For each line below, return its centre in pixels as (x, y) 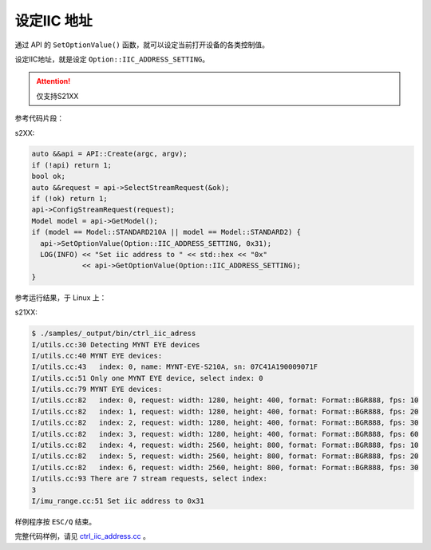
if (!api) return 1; (71, 165)
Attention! (53, 81)
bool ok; (49, 176)
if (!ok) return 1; (69, 199)
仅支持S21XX (57, 96)
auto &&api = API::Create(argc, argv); (109, 154)
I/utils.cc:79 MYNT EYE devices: (97, 390)
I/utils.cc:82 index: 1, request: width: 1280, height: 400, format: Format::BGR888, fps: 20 (225, 412)
